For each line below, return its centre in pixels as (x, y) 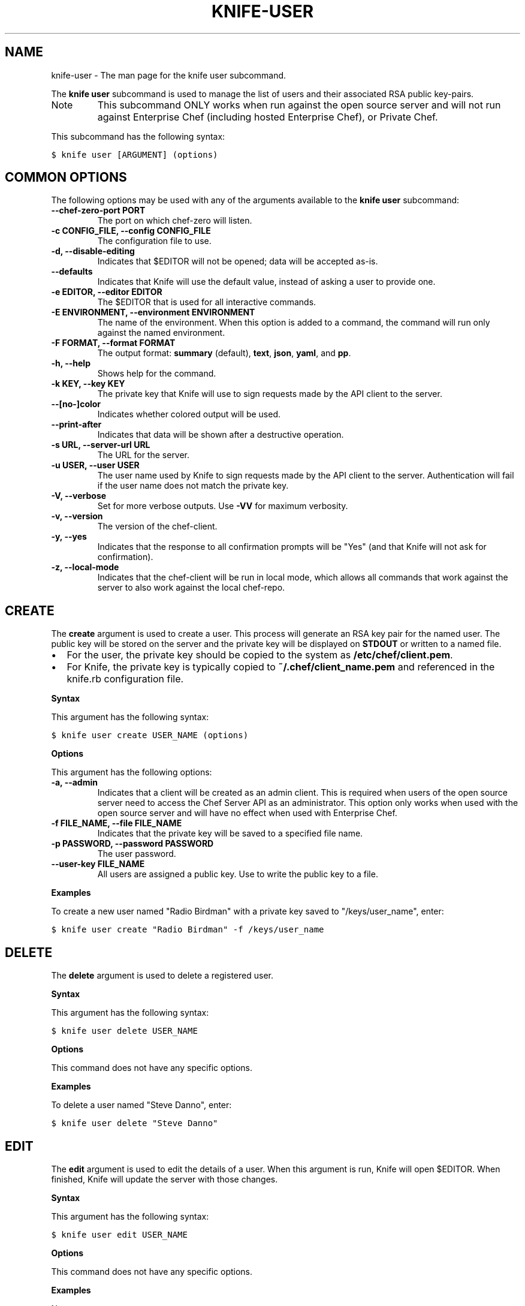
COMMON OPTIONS (66, 177)
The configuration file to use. (154, 241)
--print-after (76, 425)
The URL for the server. (144, 455)
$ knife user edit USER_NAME (119, 1234)
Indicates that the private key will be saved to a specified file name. (230, 833)
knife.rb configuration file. (125, 679)
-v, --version (77, 516)
